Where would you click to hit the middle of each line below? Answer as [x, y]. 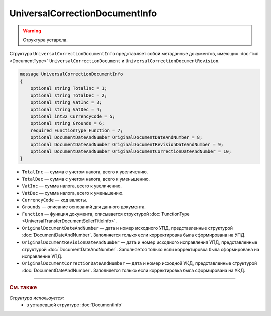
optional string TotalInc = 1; [69, 88]
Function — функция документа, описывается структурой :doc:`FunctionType [106, 214]
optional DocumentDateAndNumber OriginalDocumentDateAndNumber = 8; [116, 138]
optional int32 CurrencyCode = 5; [73, 116]
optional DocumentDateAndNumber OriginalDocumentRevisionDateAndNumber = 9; [127, 144]
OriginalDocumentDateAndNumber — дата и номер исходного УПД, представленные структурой [127, 228]
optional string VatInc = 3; [66, 102]
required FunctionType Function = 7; [77, 130]
